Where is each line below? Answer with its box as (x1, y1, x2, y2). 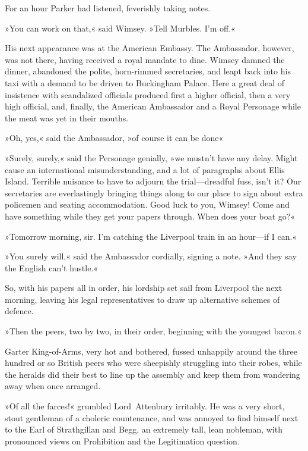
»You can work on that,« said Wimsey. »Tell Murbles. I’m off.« (5, 21, 236, 34)
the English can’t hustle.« (5, 261, 99, 274)
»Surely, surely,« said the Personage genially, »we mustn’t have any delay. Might (5, 151, 298, 164)
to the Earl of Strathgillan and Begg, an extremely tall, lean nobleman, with (5, 423, 282, 436)
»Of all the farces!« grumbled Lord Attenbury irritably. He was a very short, (5, 400, 285, 412)
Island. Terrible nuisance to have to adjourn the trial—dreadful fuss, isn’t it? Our (5, 175, 301, 187)
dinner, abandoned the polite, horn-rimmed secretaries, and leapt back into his (5, 65, 291, 77)
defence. (5, 305, 34, 317)
